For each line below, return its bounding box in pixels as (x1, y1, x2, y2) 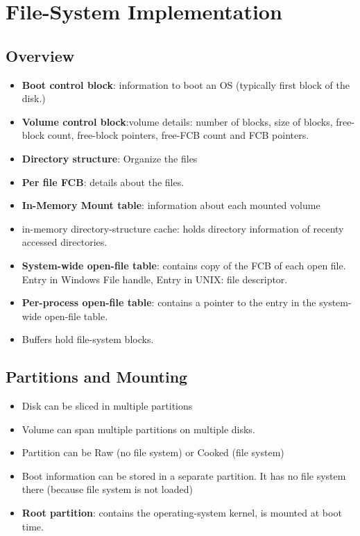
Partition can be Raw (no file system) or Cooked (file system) (22, 445, 284, 460)
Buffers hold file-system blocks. (22, 332, 154, 346)
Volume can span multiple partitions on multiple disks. (22, 421, 255, 436)
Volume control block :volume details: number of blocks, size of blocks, (22, 114, 333, 128)
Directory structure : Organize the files (22, 151, 198, 165)
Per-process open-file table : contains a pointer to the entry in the (22, 295, 316, 310)
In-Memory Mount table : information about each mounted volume (22, 198, 320, 212)
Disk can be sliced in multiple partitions (22, 399, 193, 413)
